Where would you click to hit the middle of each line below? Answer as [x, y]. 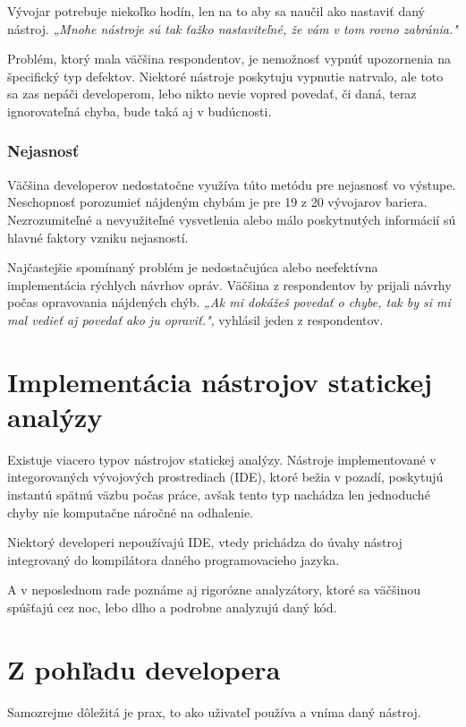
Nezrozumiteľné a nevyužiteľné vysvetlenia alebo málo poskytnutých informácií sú [232, 219]
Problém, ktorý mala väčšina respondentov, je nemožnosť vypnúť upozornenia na [229, 59]
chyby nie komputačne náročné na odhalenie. [131, 512]
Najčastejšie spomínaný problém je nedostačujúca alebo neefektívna [193, 267]
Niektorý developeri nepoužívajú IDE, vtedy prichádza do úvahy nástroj [205, 542]
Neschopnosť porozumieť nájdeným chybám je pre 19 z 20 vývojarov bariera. [217, 202]
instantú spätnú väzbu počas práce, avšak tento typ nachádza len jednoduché [219, 495]
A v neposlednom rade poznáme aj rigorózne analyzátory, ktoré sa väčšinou [214, 590]
